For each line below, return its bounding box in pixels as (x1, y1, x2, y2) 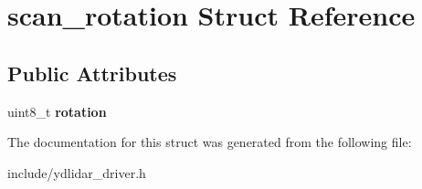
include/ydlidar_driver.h (7, 163, 146, 182)
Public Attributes (7, 58, 177, 87)
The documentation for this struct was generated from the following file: (7, 132, 412, 152)
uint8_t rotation (7, 101, 107, 121)
